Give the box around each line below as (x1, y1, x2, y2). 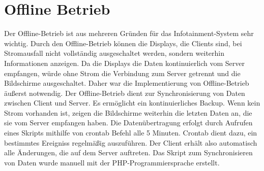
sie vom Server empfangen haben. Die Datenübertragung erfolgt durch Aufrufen (4, 117, 253, 128)
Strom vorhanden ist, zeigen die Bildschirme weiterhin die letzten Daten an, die (4, 107, 252, 118)
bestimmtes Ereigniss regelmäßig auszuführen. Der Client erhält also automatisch (4, 137, 257, 148)
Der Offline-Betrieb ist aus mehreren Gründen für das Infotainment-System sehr (4, 28, 254, 39)
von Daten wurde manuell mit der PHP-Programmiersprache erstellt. (4, 157, 220, 167)
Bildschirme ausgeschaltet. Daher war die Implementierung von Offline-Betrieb (4, 78, 249, 88)
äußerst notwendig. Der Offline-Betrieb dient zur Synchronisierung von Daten (4, 87, 245, 98)
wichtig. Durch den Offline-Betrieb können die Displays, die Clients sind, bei (4, 38, 242, 48)
